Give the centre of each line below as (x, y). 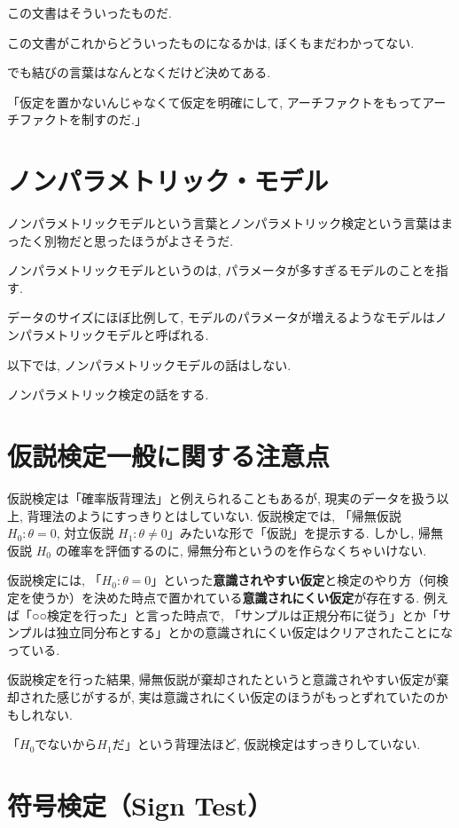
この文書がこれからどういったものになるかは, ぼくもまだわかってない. (211, 42)
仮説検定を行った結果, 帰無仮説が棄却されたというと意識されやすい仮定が (222, 679)
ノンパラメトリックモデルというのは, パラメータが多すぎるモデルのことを (222, 270)
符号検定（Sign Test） (140, 804)
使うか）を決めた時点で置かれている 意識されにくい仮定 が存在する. (226, 597)
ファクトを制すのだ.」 (83, 119)
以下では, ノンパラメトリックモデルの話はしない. (149, 364)
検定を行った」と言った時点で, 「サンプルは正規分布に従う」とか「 (243, 615)
